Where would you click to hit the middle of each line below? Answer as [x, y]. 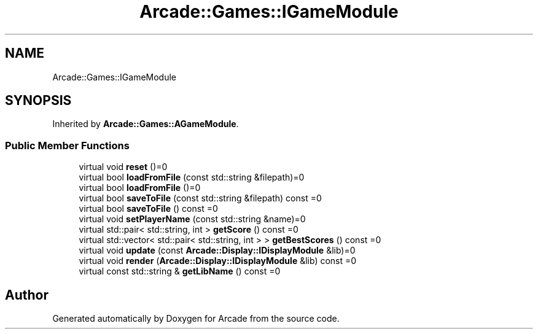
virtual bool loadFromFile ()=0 [140, 188]
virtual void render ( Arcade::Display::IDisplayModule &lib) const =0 [218, 261]
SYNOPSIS [38, 101]
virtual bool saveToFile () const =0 [148, 209]
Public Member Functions [67, 145]
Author [27, 295]
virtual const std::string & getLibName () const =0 [180, 271]
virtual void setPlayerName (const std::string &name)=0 [192, 219]
